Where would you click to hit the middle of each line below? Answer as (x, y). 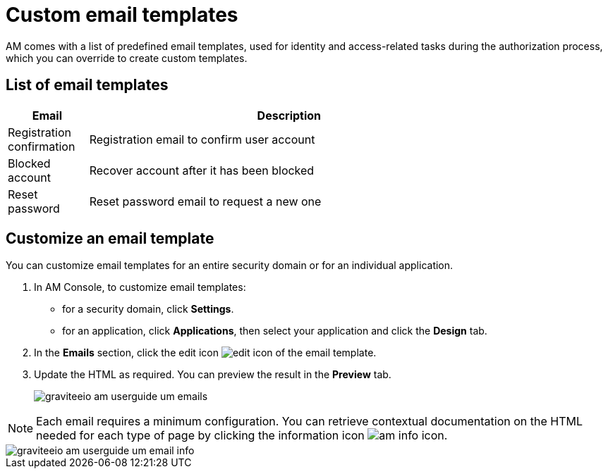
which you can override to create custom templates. (127, 58)
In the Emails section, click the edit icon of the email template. (205, 353)
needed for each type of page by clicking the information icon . (242, 436)
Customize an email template (110, 239)
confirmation (42, 146)
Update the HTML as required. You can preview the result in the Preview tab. (213, 375)
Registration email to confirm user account (202, 139)
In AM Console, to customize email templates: (140, 287)
